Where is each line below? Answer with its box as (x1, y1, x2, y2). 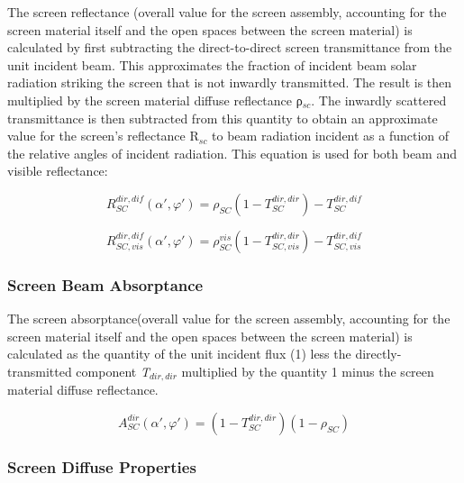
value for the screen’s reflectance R (7, 126, 199, 145)
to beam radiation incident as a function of (212, 126, 450, 145)
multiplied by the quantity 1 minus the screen (181, 361, 434, 380)
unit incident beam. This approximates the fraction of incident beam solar (7, 55, 417, 74)
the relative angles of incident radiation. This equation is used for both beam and (7, 143, 458, 162)
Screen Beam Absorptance (7, 273, 204, 296)
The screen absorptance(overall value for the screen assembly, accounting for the (7, 309, 450, 328)
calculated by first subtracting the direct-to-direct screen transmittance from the (7, 38, 452, 57)
